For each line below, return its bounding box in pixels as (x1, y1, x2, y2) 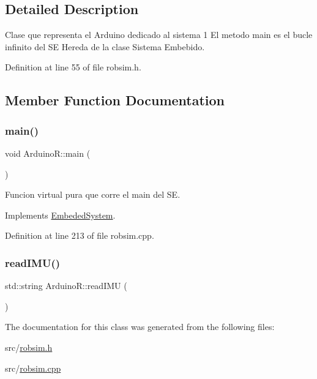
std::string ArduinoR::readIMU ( (5, 279, 127, 292)
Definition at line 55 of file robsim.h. (5, 61, 141, 73)
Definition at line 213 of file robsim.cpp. (5, 229, 154, 242)
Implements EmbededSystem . (5, 208, 116, 221)
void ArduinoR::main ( (5, 146, 91, 159)
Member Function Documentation (5, 91, 225, 110)
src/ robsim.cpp (5, 361, 61, 374)
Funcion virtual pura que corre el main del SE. (5, 188, 181, 201)
